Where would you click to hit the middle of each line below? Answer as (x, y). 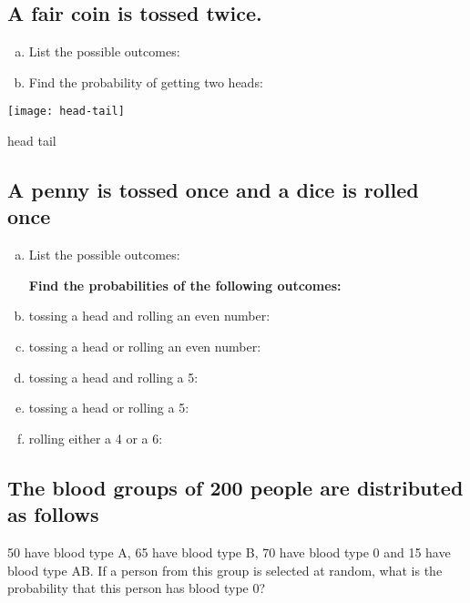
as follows (53, 514)
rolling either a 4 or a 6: (96, 438)
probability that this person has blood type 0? (137, 588)
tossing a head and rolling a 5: (113, 377)
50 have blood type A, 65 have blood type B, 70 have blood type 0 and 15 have (229, 552)
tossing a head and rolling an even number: (149, 316)
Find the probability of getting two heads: (146, 82)
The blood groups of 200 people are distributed (235, 487)
